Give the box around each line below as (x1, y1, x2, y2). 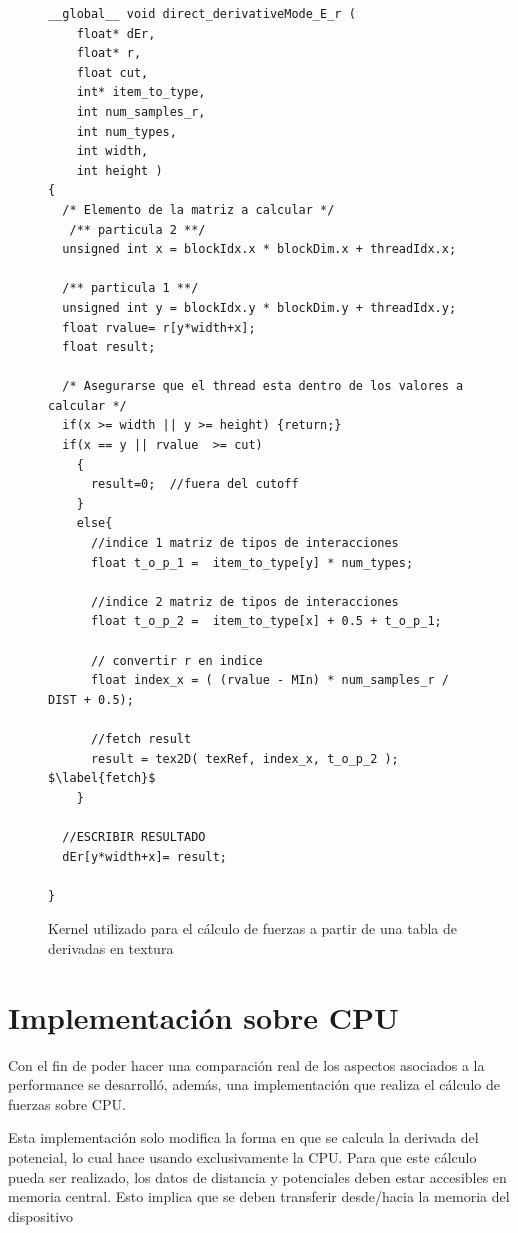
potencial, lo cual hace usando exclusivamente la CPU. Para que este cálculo (8, 1147, 477, 1167)
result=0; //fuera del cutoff (90, 477, 299, 492)
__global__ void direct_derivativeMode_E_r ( (48, 7, 356, 21)
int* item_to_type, (76, 85, 206, 100)
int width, (76, 144, 149, 159)
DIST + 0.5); (48, 692, 134, 707)
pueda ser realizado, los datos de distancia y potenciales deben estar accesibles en (8, 1166, 507, 1187)
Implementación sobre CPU (8, 996, 399, 1037)
